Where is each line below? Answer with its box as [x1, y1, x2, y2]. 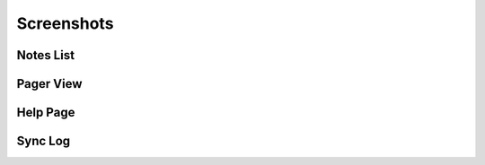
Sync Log [16, 134, 71, 149]
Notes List [16, 48, 75, 63]
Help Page [16, 105, 75, 120]
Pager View [16, 76, 83, 91]
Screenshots [16, 13, 114, 33]
